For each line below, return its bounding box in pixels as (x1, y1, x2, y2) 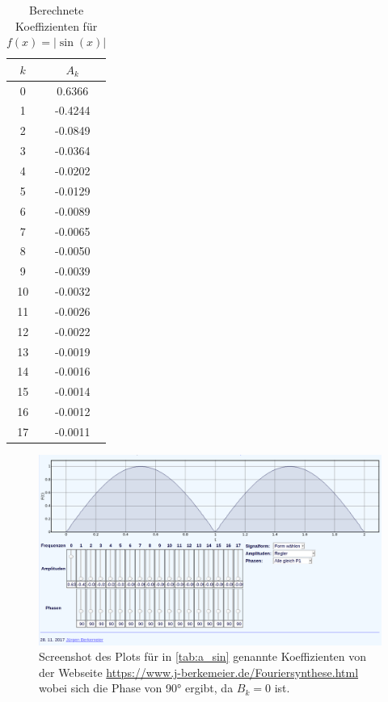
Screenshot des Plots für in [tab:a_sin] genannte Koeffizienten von (39, 648, 367, 665)
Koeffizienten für (15, 17, 98, 34)
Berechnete (29, 2, 84, 18)
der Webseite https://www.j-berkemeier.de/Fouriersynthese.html (39, 663, 359, 680)
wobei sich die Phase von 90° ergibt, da (39, 679, 234, 696)
